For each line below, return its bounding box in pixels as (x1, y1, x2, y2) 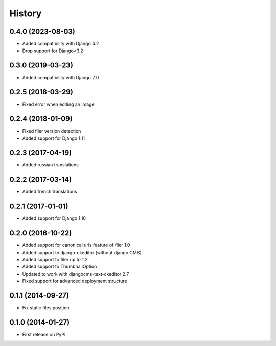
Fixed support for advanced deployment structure (22, 278, 127, 284)
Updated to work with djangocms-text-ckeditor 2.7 (22, 270, 129, 277)
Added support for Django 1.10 (22, 215, 86, 221)
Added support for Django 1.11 (22, 135, 85, 141)
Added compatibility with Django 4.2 (22, 41, 99, 47)
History (9, 8, 42, 19)
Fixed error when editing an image (22, 101, 95, 107)
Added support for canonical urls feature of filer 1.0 (22, 242, 130, 249)
